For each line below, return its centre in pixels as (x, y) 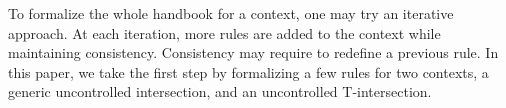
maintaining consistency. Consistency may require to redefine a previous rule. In (253, 52)
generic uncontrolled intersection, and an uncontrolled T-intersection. (220, 91)
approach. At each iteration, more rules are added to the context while (224, 32)
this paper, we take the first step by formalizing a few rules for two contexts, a (248, 71)
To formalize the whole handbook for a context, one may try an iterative (231, 13)
